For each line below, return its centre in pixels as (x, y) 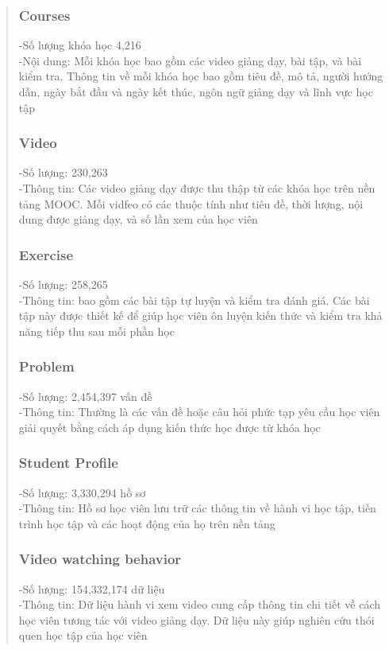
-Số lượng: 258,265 (63, 284)
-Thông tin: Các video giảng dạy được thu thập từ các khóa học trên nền (197, 188)
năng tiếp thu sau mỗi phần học (96, 331)
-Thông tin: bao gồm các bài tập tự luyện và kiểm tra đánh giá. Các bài (194, 300)
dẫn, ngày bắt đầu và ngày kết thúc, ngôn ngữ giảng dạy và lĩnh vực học (196, 91)
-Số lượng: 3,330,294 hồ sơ (82, 492)
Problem (46, 366)
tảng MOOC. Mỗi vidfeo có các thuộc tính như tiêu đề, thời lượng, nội (191, 203)
